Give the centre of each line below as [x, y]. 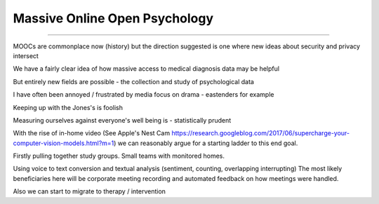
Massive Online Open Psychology [113, 18]
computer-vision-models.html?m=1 [64, 143]
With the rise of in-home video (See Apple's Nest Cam [92, 133]
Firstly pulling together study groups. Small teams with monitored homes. [119, 156]
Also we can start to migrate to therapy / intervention [89, 191]
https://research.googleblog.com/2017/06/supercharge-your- [261, 133]
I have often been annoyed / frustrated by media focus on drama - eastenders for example [144, 95]
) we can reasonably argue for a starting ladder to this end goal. [206, 143]
